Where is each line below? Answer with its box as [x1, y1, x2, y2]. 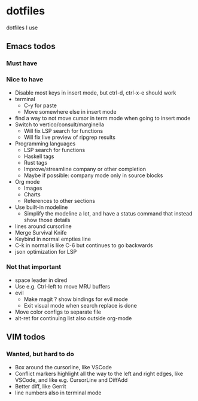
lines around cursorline [14, 223, 72, 230]
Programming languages [14, 139, 76, 147]
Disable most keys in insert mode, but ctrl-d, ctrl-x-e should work [14, 89, 176, 96]
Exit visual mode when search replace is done [23, 302, 138, 309]
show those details [23, 216, 71, 223]
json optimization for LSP [14, 248, 77, 255]
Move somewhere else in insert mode [23, 108, 117, 115]
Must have [6, 59, 38, 68]
